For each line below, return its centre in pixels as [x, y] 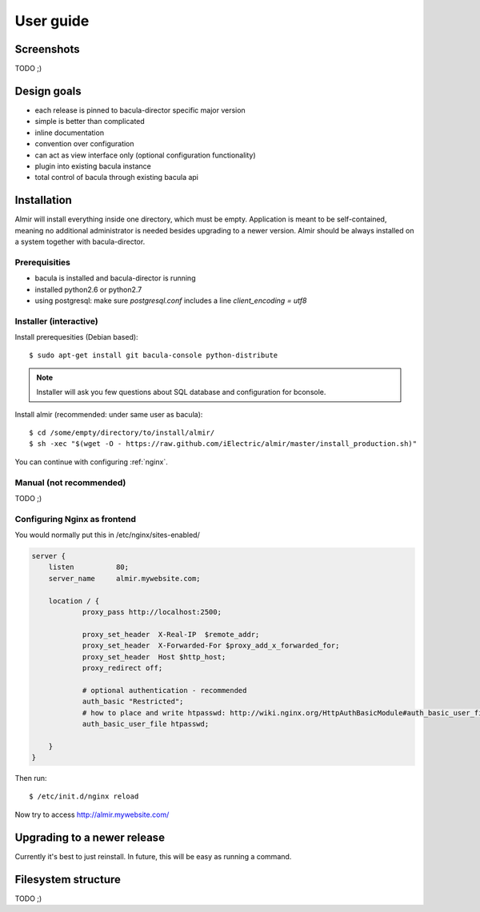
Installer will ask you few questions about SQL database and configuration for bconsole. [181, 392]
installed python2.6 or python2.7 [88, 289]
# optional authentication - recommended [164, 690]
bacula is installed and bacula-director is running [115, 278]
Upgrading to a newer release [90, 837]
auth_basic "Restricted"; [133, 702]
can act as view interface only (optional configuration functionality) [145, 155]
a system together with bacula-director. [80, 241]
